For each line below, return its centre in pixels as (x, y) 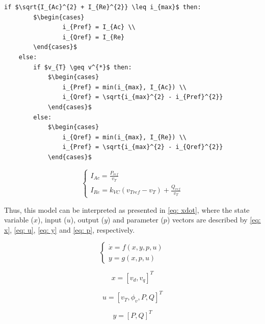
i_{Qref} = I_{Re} (94, 37)
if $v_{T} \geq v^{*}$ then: (83, 67)
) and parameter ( (136, 220)
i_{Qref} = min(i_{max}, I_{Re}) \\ (124, 137)
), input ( (52, 220)
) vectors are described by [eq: (214, 220)
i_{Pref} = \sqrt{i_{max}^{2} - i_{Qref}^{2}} (143, 147)
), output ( (87, 220)
